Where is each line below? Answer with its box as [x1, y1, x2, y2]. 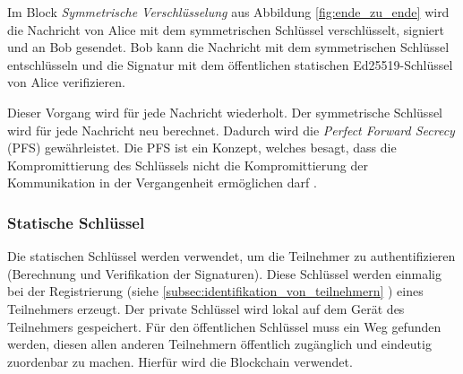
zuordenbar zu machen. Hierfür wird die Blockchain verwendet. [7, 352, 353, 370]
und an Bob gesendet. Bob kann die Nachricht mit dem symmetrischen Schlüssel [7, 38, 450, 57]
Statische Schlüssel [7, 211, 145, 233]
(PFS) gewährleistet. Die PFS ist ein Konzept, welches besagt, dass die [7, 138, 397, 157]
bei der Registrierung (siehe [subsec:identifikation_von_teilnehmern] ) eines [7, 282, 424, 300]
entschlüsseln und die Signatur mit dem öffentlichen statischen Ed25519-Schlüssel [7, 55, 453, 74]
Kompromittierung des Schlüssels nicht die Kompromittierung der [7, 155, 369, 174]
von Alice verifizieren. [7, 73, 125, 91]
